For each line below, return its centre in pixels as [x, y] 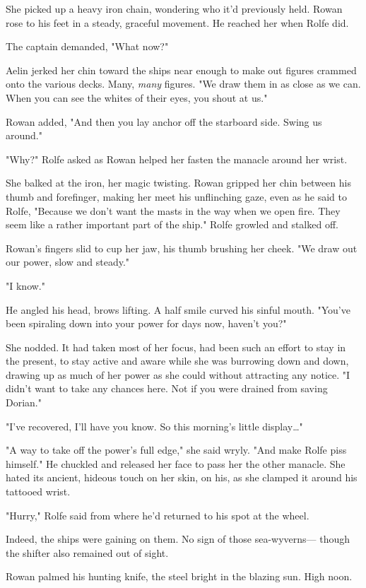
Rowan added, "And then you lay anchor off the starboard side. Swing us [164, 121]
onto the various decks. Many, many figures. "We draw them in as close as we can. [183, 84]
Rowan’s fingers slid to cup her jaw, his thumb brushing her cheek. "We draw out [182, 248]
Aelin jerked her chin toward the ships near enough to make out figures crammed [181, 70]
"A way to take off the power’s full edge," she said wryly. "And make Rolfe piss [176, 450]
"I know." [25, 285]
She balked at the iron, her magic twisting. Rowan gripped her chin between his [178, 183]
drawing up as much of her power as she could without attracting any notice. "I [178, 374]
